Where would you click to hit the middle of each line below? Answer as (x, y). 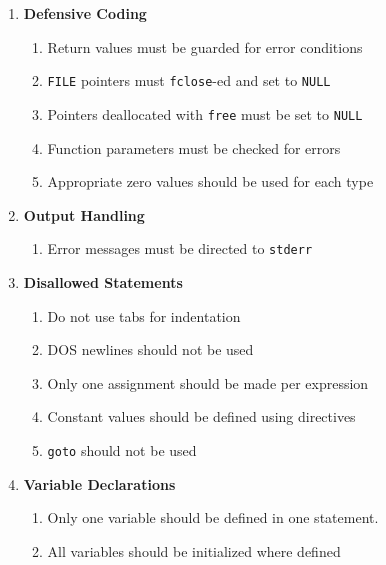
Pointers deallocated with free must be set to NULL (205, 113)
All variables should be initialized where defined (194, 550)
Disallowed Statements (103, 281)
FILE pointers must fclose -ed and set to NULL (189, 80)
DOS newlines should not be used (150, 349)
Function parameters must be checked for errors (194, 147)
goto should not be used (122, 449)
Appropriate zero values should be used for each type (210, 181)
